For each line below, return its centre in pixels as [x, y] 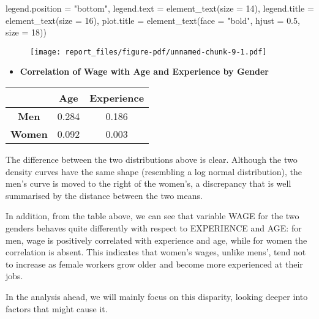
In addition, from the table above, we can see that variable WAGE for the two [152, 216]
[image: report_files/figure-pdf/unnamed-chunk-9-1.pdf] [148, 52]
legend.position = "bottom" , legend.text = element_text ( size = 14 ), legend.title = [160, 8]
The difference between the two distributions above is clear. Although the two [152, 159]
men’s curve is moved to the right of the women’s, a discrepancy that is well [148, 183]
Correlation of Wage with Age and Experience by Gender [144, 71]
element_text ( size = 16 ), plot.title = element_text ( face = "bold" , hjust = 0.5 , [153, 20]
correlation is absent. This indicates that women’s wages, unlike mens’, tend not [156, 252]
